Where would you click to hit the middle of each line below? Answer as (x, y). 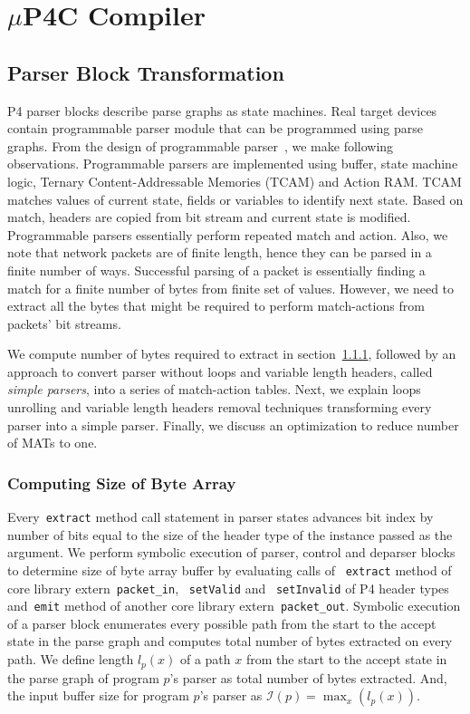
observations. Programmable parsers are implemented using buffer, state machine (233, 164)
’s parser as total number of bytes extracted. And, (308, 677)
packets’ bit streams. (64, 323)
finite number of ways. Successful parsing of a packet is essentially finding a (216, 270)
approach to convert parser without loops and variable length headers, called (220, 371)
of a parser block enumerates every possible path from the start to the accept (222, 623)
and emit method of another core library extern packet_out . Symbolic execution (234, 606)
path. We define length (71, 659)
